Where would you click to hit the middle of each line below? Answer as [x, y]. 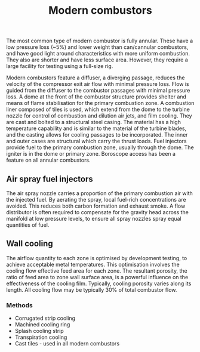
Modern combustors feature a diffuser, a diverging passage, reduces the [96, 78]
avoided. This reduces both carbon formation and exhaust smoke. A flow [96, 206]
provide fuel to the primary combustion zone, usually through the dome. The [100, 147]
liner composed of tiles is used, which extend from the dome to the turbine [98, 109]
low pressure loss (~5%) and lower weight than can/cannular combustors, [97, 47]
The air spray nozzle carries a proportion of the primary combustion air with [99, 193]
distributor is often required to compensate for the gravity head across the [98, 212]
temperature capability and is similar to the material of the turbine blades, [96, 128]
